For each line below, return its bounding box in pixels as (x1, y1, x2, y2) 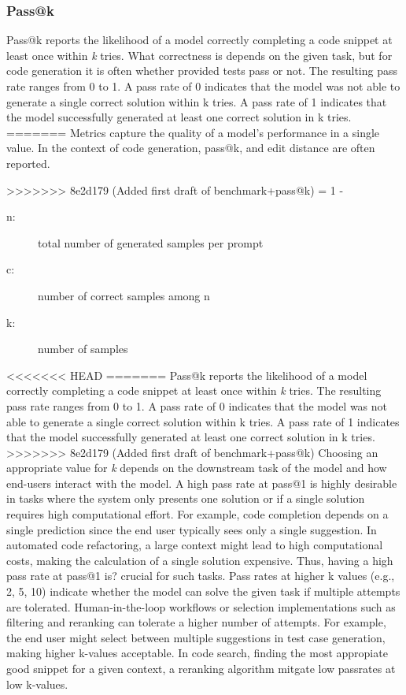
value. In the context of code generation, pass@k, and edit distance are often (6, 139, 375, 156)
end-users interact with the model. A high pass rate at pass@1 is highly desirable (6, 474, 397, 491)
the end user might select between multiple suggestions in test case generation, (6, 629, 386, 645)
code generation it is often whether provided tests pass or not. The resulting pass (6, 62, 398, 79)
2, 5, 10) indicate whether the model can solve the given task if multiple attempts (6, 583, 400, 600)
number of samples (38, 340, 128, 357)
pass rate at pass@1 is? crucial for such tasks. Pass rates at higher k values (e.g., (6, 567, 395, 584)
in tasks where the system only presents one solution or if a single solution (6, 490, 365, 507)
